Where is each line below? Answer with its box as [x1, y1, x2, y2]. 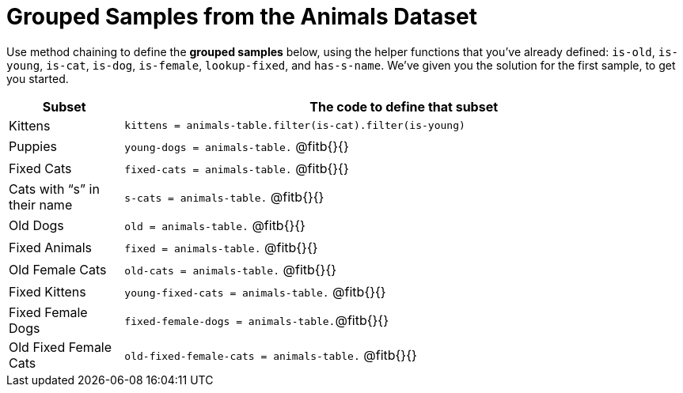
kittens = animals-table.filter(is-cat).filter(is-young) [124, 119, 465, 132]
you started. [6, 71, 69, 85]
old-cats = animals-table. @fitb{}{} [124, 261, 337, 278]
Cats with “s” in [9, 180, 100, 197]
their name [9, 196, 73, 213]
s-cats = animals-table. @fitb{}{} [124, 188, 324, 205]
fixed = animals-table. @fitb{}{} [124, 239, 318, 255]
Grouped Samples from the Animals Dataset [6, 3, 477, 30]
